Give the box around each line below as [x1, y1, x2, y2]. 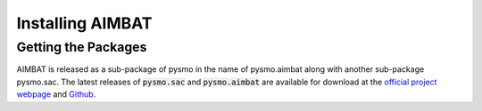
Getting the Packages [16, 39, 147, 55]
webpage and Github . [16, 89, 96, 99]
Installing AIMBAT [16, 13, 153, 33]
